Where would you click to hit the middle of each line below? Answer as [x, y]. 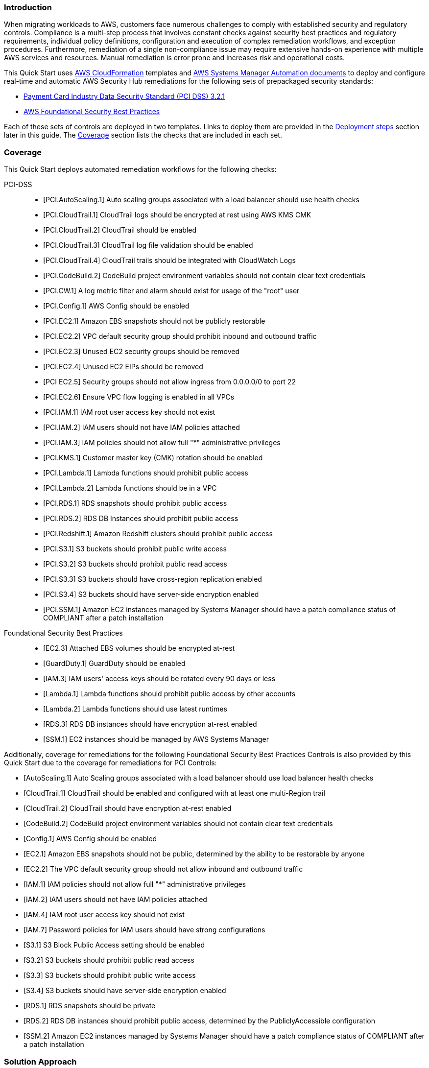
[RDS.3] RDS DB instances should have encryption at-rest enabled [150, 724]
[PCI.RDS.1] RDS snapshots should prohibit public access [135, 503]
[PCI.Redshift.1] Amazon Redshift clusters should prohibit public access [158, 534]
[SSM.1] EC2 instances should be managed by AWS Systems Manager [156, 739]
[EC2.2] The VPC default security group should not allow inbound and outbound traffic [163, 869]
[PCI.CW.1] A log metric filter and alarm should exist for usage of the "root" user [171, 291]
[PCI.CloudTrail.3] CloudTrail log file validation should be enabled [148, 245]
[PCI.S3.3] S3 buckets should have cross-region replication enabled [153, 579]
